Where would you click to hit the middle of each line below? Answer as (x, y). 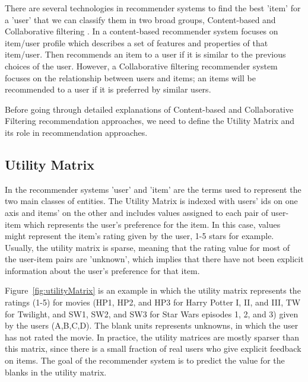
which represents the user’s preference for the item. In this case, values (152, 224)
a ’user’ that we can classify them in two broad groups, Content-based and (140, 19)
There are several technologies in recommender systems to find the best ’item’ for (153, 8)
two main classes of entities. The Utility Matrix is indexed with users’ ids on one (151, 201)
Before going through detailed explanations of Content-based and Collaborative (149, 109)
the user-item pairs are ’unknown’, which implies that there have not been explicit (154, 259)
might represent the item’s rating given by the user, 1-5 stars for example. (139, 236)
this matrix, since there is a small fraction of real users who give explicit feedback (153, 348)
